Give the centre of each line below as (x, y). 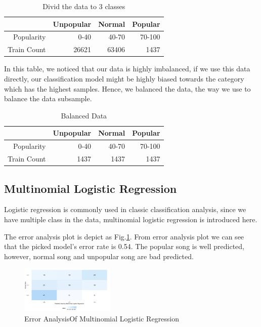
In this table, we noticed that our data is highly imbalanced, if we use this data (127, 69)
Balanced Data (84, 115)
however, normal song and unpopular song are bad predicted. (99, 256)
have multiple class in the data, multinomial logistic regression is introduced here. (131, 219)
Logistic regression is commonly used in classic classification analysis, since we (125, 209)
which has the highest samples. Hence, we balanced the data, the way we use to (127, 88)
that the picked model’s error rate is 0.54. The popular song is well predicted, (124, 246)
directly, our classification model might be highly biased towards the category (124, 78)
